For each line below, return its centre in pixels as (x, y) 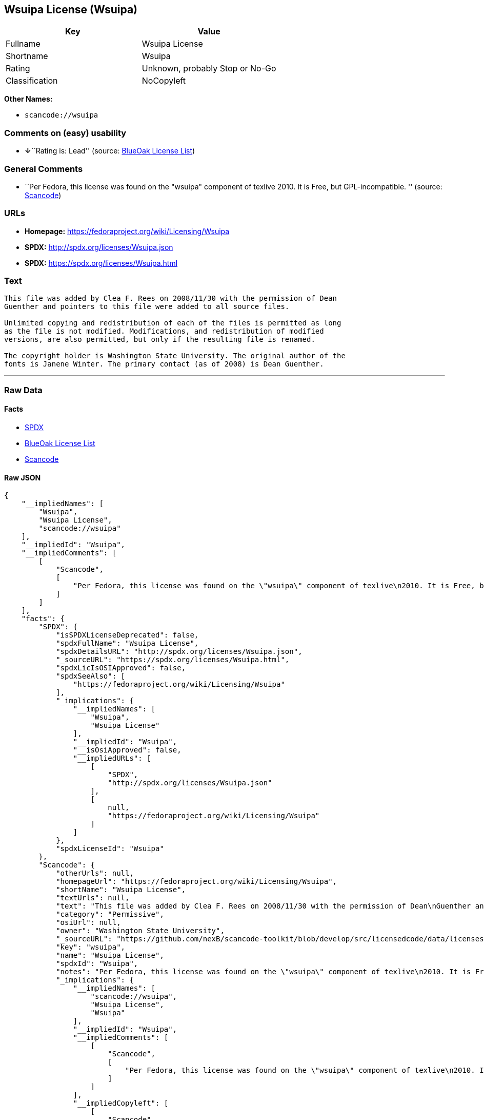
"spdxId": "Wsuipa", (97, 964)
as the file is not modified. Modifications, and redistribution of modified (164, 331)
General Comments (44, 169)
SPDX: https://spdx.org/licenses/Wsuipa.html (101, 263)
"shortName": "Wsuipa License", (121, 890)
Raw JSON (23, 477)
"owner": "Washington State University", (140, 931)
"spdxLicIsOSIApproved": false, (121, 668)
